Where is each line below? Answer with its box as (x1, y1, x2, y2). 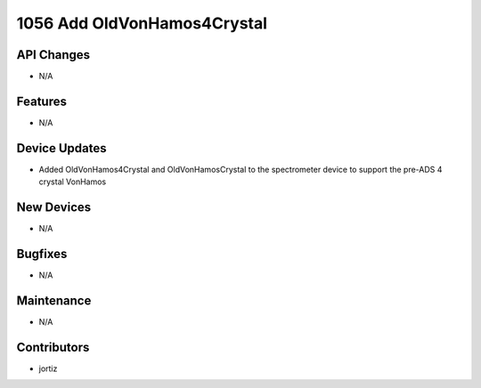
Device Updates (16, 141, 107, 156)
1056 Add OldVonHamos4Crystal (16, 13, 267, 33)
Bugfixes (16, 246, 68, 262)
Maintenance (16, 293, 92, 308)
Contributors (16, 339, 90, 355)
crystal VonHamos (38, 176, 107, 187)
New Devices (16, 200, 92, 215)
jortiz (38, 363, 58, 374)
